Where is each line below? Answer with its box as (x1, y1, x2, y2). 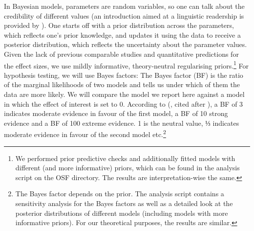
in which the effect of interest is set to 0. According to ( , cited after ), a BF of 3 (4, 98, 243, 109)
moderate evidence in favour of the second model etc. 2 (4, 128, 166, 139)
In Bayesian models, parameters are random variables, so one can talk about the (4, 1, 245, 11)
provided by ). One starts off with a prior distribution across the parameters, (4, 20, 234, 30)
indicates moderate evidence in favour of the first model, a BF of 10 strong (4, 108, 228, 118)
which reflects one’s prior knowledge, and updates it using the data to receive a (4, 29, 241, 40)
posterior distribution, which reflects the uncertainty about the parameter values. (4, 39, 247, 49)
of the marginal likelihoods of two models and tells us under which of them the (4, 79, 240, 90)
